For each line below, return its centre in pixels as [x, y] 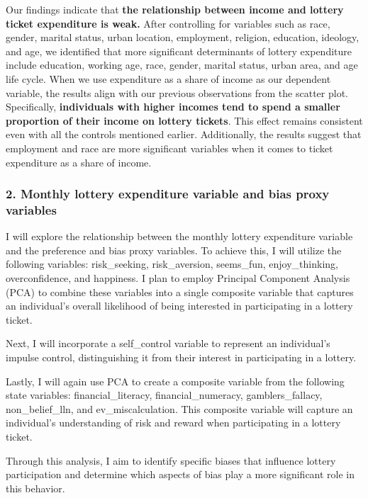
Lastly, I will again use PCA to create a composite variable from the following [175, 381]
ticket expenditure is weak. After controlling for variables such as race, [168, 23]
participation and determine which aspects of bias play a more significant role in [180, 474]
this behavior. [35, 488]
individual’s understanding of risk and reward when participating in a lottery [173, 423]
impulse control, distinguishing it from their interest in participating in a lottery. [181, 357]
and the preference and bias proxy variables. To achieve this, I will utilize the [174, 250]
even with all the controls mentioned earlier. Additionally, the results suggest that [184, 134]
